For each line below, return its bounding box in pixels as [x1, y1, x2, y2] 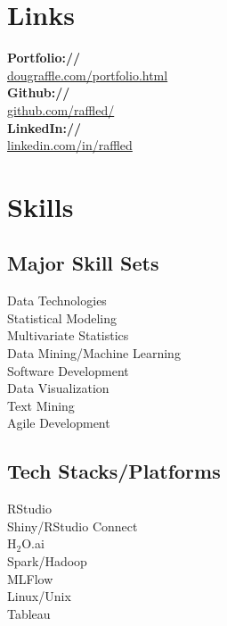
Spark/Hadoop [7, 552, 87, 570]
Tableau [7, 604, 51, 622]
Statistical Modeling [7, 308, 117, 327]
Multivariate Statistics [7, 326, 129, 345]
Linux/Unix [7, 587, 71, 605]
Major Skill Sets [7, 249, 159, 277]
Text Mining [7, 396, 75, 414]
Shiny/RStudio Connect [7, 516, 138, 535]
